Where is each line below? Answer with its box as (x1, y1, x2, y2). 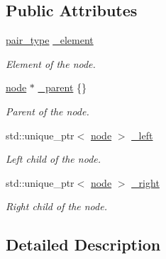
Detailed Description (6, 234, 161, 255)
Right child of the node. (6, 199, 107, 214)
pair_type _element (6, 33, 94, 47)
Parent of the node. (6, 103, 89, 118)
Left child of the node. (6, 151, 101, 166)
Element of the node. (6, 56, 96, 71)
